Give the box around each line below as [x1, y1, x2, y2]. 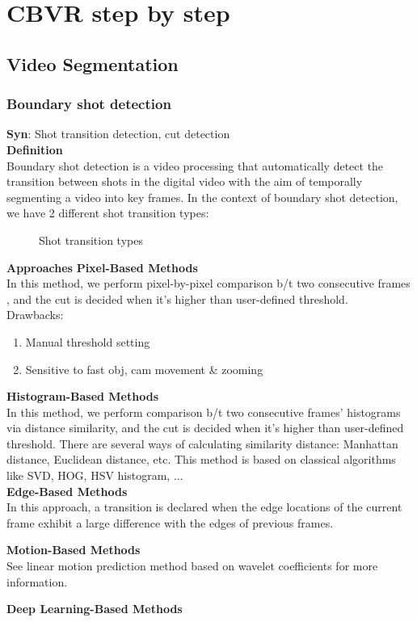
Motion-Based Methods [6, 541, 141, 558]
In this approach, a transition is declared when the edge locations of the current [6, 498, 402, 515]
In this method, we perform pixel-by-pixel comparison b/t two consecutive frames [6, 275, 411, 292]
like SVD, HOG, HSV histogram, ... [6, 467, 183, 484]
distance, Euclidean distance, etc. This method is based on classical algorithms [6, 451, 396, 468]
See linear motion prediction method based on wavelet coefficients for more [6, 557, 378, 574]
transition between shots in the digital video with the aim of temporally [6, 173, 363, 190]
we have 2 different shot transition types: [6, 204, 209, 221]
